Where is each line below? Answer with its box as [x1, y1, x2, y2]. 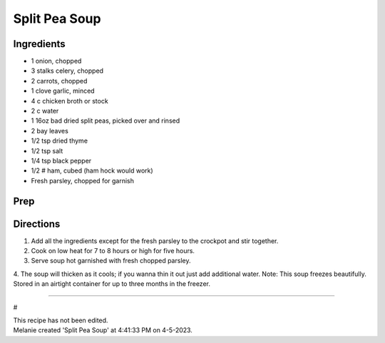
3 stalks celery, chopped [31, 66, 103, 75]
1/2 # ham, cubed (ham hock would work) [31, 166, 153, 175]
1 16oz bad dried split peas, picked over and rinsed [31, 116, 180, 125]
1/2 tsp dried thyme [31, 136, 88, 145]
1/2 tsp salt [31, 146, 63, 155]
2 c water [31, 107, 59, 116]
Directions [13, 217, 61, 230]
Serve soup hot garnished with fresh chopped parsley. [31, 257, 191, 265]
